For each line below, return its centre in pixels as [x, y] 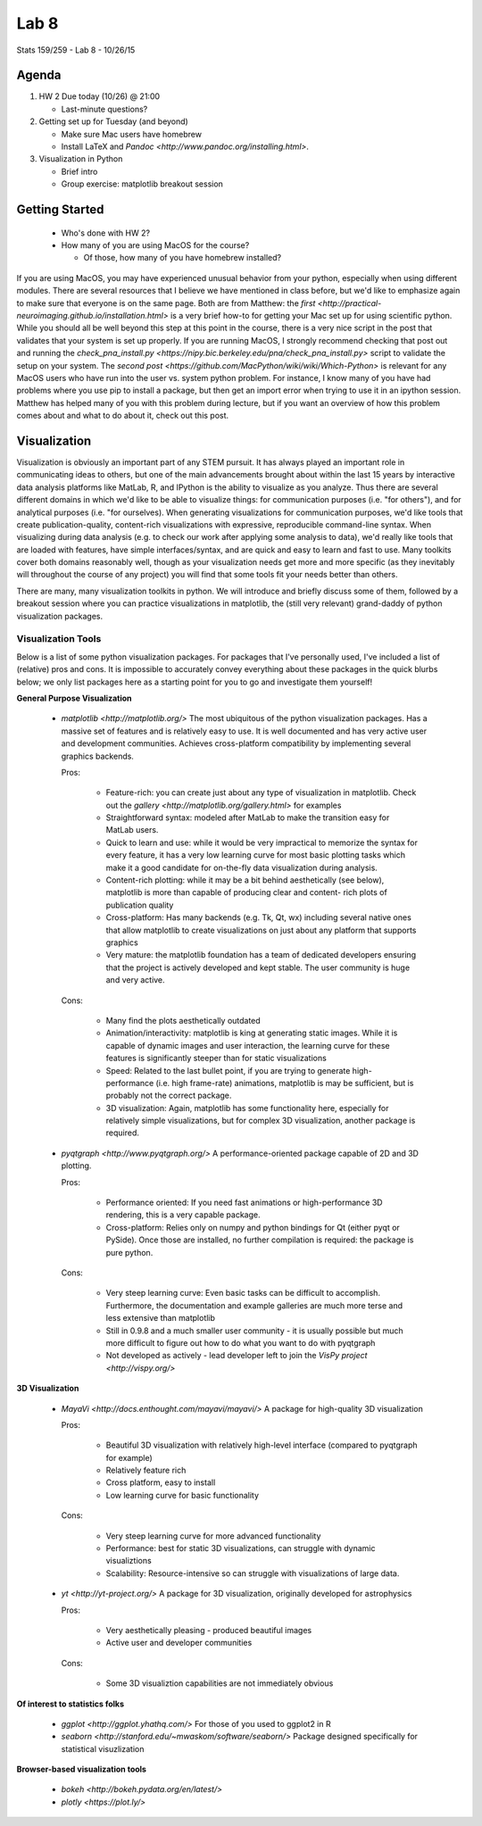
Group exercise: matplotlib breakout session [142, 184]
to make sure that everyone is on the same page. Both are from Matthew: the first [166, 303]
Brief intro [79, 171]
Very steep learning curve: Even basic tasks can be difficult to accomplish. [243, 1293]
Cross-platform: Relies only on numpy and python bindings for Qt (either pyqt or [253, 1227]
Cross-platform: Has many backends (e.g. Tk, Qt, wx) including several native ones [259, 917]
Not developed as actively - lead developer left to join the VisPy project [237, 1356]
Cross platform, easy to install [161, 1482]
